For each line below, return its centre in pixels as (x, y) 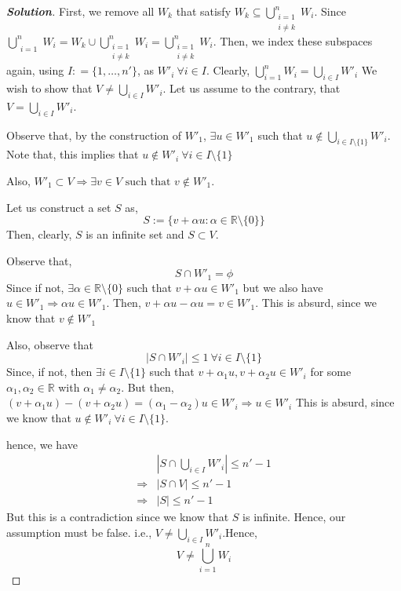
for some (331, 372)
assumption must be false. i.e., (79, 532)
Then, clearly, (39, 234)
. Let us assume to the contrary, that (252, 88)
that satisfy (204, 11)
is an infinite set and (135, 234)
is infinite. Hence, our (294, 517)
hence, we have (42, 444)
